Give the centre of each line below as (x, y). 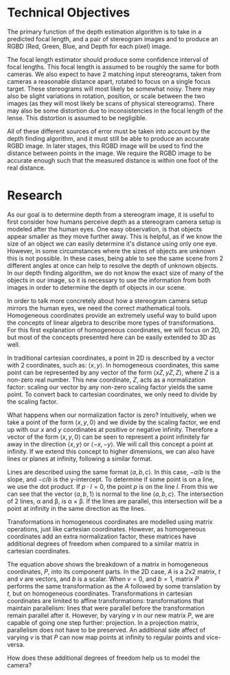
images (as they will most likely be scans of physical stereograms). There (111, 103)
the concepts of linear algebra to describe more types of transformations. (111, 322)
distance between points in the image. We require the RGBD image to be (109, 153)
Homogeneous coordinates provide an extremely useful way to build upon (112, 315)
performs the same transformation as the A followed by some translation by (114, 586)
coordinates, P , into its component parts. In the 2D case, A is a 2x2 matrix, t (114, 571)
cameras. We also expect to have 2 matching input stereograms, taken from (114, 74)
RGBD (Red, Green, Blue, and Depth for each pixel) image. (89, 46)
